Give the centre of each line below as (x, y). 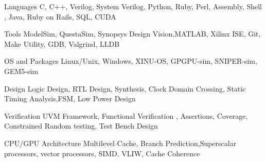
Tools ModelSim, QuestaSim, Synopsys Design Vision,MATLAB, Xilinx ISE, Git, (132, 34)
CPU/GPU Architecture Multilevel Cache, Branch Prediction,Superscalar (120, 143)
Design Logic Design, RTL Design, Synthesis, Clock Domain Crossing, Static (125, 88)
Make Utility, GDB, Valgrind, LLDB (62, 43)
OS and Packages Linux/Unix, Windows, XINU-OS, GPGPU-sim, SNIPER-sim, (131, 61)
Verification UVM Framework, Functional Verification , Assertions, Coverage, (126, 115)
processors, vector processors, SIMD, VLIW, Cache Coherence (102, 153)
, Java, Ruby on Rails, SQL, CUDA (60, 16)
